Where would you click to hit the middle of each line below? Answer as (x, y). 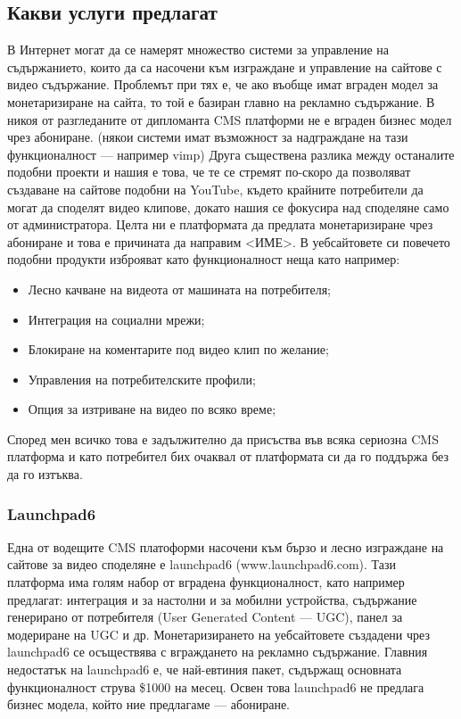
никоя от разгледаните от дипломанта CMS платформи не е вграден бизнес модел (230, 119)
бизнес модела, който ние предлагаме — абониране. (148, 704)
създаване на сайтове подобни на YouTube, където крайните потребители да (215, 189)
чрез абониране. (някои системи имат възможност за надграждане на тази (208, 137)
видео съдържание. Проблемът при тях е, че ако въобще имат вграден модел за (223, 84)
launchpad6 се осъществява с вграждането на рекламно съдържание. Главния (218, 652)
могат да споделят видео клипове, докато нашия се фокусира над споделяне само (228, 207)
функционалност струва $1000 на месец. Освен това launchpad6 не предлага (216, 686)
